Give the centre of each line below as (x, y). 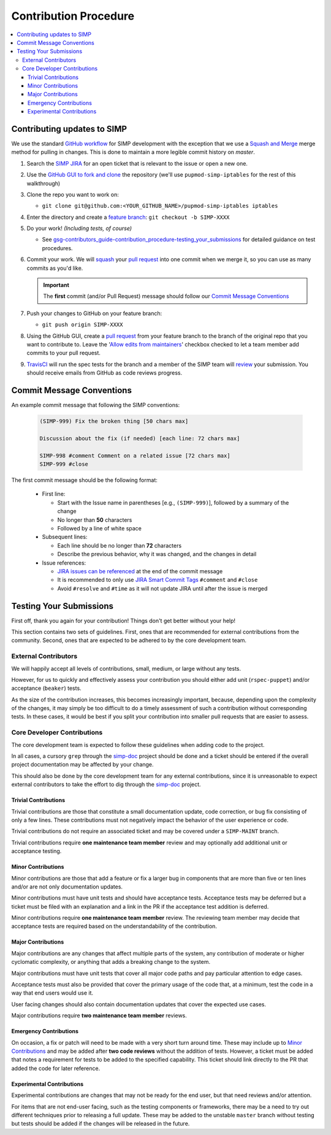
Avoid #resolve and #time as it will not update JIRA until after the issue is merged (162, 588)
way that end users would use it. (52, 993)
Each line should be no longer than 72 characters (120, 545)
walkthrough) (44, 183)
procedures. (57, 248)
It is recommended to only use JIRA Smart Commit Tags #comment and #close (158, 580)
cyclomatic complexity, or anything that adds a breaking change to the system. (111, 962)
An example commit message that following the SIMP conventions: (96, 405)
